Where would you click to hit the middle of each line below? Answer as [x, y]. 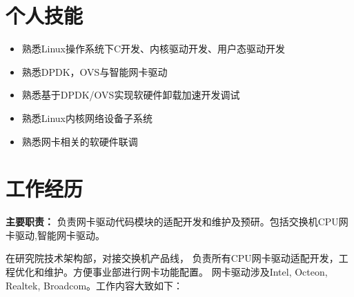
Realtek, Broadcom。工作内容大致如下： [95, 285]
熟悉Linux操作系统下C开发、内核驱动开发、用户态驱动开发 [154, 49]
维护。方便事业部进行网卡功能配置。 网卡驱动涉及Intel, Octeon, [186, 272]
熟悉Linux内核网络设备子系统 [87, 117]
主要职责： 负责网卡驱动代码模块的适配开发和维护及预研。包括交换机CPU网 [177, 222]
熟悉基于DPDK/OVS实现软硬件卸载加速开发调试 [131, 95]
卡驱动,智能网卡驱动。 [55, 235]
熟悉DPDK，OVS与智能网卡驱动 [95, 71]
